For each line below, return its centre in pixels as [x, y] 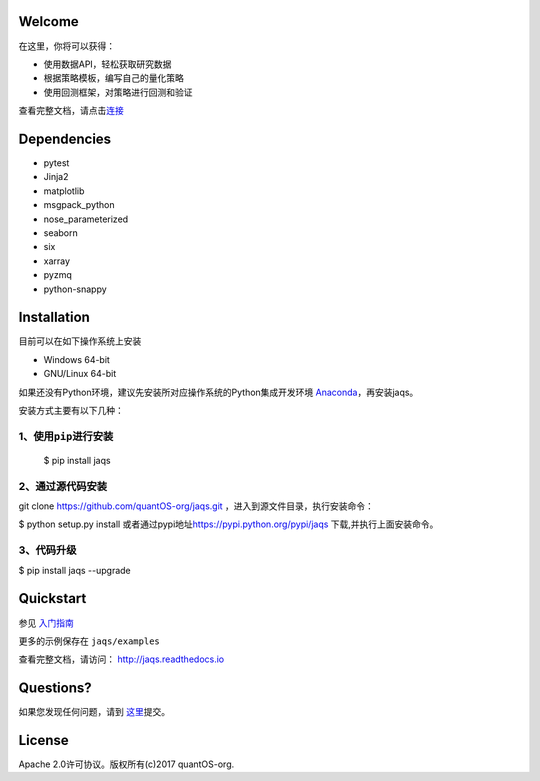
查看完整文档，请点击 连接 [71, 111]
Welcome [48, 21]
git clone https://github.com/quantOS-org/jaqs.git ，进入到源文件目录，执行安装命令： [196, 506]
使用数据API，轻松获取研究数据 [107, 64]
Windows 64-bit [76, 359]
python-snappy [75, 289]
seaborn [61, 232]
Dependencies [65, 138]
